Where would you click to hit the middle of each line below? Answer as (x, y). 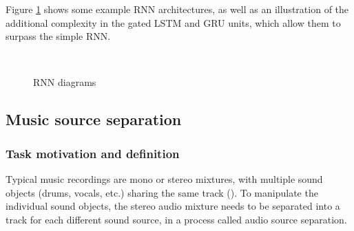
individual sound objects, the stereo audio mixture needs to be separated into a (173, 206)
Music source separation (94, 119)
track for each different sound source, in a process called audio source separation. (176, 219)
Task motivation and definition (93, 153)
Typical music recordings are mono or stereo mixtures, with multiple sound (164, 178)
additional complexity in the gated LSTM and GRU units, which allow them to (173, 22)
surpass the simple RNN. (58, 36)
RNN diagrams (65, 82)
